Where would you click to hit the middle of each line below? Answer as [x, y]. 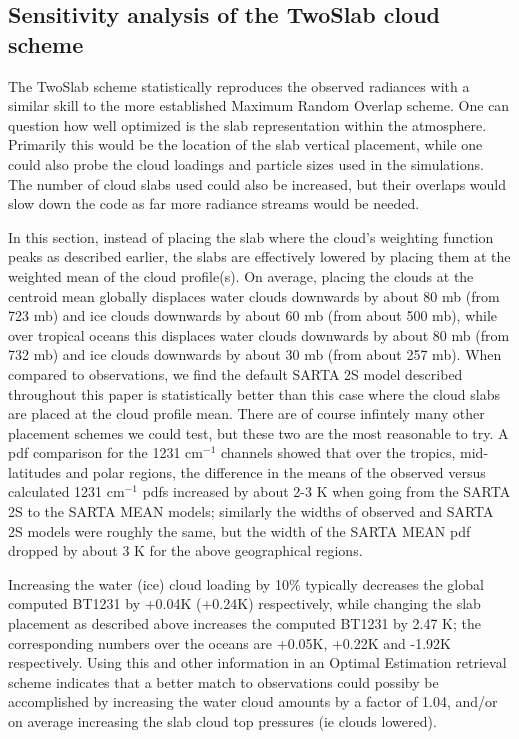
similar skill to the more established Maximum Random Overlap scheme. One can [259, 105]
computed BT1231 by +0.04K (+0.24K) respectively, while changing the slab [244, 603]
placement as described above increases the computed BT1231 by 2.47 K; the [245, 623]
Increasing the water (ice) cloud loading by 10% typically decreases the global [246, 583]
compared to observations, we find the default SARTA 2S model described [235, 373]
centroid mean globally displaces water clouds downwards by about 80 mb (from [254, 295]
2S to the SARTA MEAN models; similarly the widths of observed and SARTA [251, 511]
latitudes [34, 471]
